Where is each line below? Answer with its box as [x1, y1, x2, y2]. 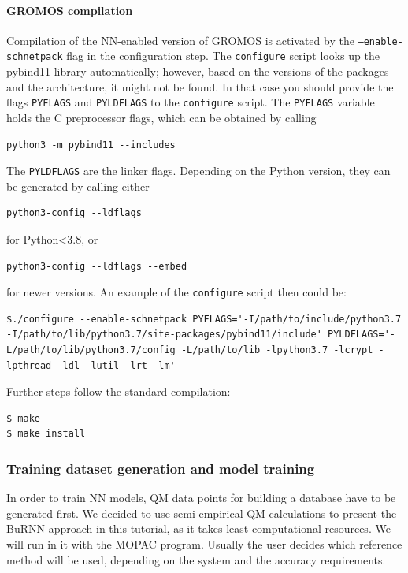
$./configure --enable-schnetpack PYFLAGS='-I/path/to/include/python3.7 [6, 313, 402, 325]
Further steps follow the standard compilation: [6, 383, 231, 400]
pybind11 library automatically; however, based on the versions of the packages [6, 63, 389, 80]
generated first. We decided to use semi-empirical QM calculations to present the [6, 504, 397, 521]
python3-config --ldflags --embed [6, 260, 187, 272]
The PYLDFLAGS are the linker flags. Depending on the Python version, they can [6, 162, 391, 179]
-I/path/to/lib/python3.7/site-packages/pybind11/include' [6, 329, 322, 340]
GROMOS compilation [6, 2, 133, 18]
